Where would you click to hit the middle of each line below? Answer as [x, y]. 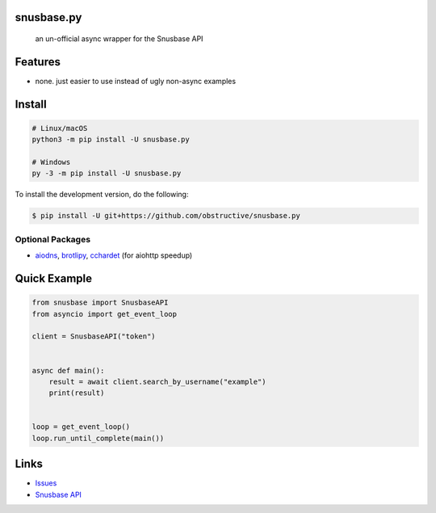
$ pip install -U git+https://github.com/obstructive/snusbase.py [166, 216]
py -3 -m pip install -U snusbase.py [107, 173]
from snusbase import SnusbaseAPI [100, 303]
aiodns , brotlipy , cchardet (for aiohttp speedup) [114, 255]
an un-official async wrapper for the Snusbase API [119, 39]
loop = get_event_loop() [81, 427]
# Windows [51, 162]
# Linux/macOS [60, 128]
